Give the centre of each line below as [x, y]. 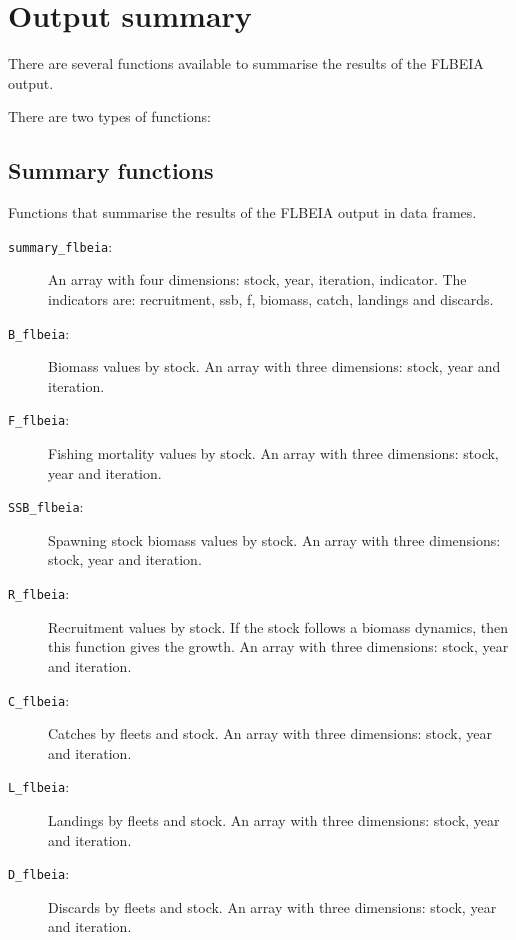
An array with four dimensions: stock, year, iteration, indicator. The [257, 279]
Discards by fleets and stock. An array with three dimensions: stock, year [272, 906]
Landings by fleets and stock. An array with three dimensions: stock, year [274, 820]
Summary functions [111, 170]
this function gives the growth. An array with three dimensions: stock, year [278, 646]
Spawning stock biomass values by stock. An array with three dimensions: [274, 539]
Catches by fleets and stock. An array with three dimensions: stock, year [270, 733]
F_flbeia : [39, 419]
